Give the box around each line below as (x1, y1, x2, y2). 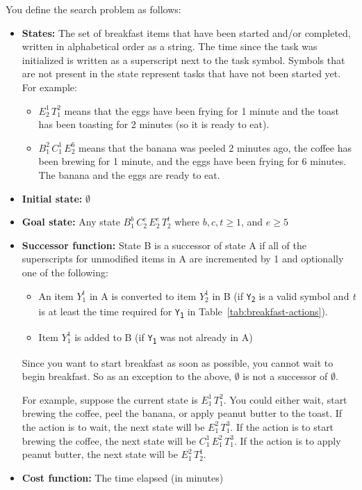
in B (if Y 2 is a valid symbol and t (212, 288, 356, 304)
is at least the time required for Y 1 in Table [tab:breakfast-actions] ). (38, 304, 328, 319)
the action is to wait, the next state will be (22, 419, 205, 434)
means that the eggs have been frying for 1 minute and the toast (64, 103, 339, 118)
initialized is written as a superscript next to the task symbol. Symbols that (22, 52, 345, 67)
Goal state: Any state (22, 214, 120, 229)
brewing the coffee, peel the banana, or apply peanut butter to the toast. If (22, 406, 343, 420)
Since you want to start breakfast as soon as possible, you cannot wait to (22, 355, 334, 370)
